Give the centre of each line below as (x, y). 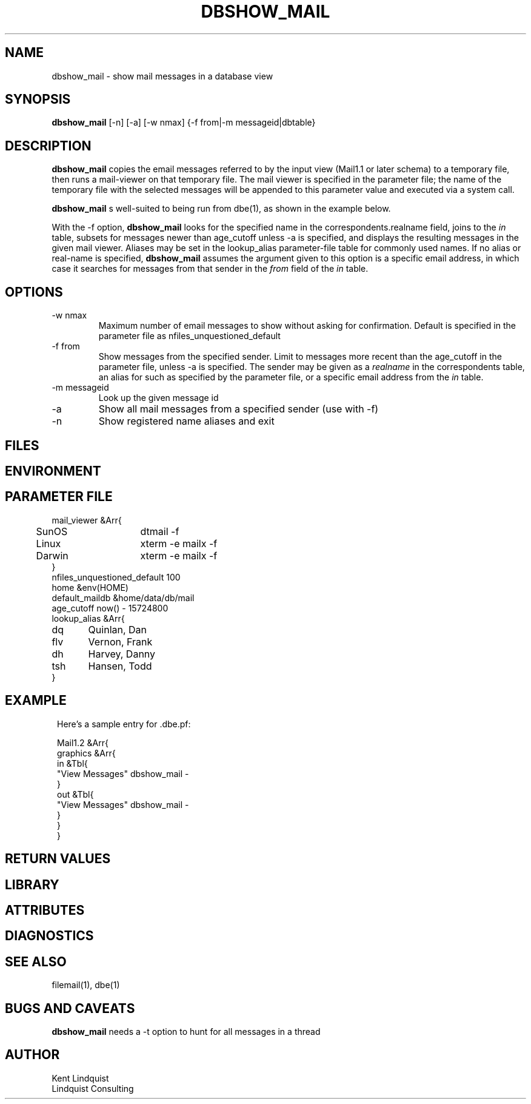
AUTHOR (32, 1055)
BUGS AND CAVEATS (70, 1008)
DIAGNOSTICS (49, 936)
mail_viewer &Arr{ (87, 520)
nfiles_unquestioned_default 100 (116, 577)
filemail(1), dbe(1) (86, 985)
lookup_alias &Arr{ (88, 618)
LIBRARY (32, 884)
